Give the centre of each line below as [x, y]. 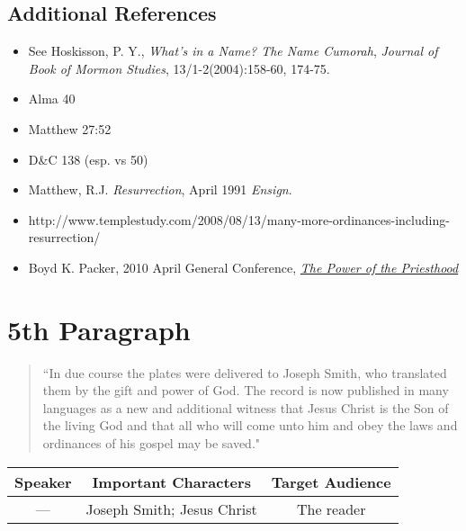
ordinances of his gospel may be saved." [152, 443]
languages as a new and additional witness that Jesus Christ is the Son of [246, 407]
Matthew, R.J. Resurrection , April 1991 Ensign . [160, 189]
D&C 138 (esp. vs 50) [88, 159]
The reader [331, 508]
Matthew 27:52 [70, 128]
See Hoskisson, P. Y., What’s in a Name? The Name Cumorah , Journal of [233, 51]
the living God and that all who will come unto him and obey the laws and [250, 425]
